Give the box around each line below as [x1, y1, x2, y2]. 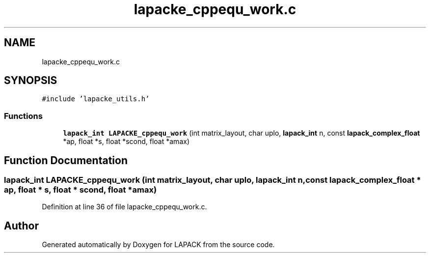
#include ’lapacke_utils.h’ [42, 95, 150, 103]
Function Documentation [4, 154, 128, 167]
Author [4, 219, 39, 232]
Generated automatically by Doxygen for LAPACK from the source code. [42, 240, 275, 249]
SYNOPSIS [4, 74, 57, 87]
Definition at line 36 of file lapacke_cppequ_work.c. [42, 202, 207, 211]
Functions [4, 111, 43, 121]
